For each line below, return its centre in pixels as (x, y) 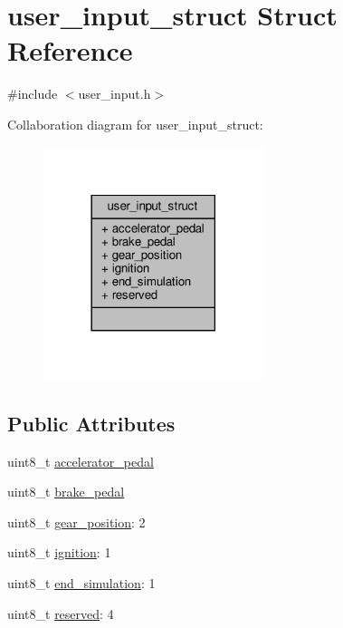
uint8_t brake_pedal (66, 492)
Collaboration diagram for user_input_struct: (135, 124)
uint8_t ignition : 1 (59, 552)
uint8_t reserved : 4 (61, 613)
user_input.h (114, 94)
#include (33, 94)
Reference (70, 50)
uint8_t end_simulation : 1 (81, 583)
